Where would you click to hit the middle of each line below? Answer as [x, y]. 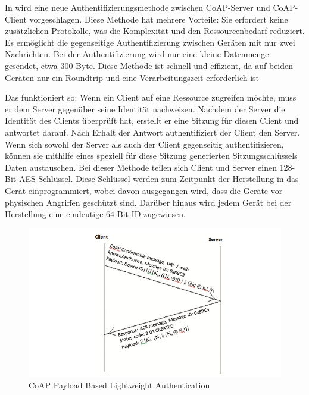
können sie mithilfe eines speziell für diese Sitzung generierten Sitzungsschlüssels [151, 156]
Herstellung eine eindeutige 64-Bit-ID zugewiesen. [95, 214]
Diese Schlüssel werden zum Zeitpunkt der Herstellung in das [187, 179]
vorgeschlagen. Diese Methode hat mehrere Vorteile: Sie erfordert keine [159, 19]
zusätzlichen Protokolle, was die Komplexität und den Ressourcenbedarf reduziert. [155, 31]
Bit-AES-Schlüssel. [39, 179]
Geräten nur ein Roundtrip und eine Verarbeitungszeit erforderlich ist [132, 77]
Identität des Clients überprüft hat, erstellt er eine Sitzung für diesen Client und [152, 120]
